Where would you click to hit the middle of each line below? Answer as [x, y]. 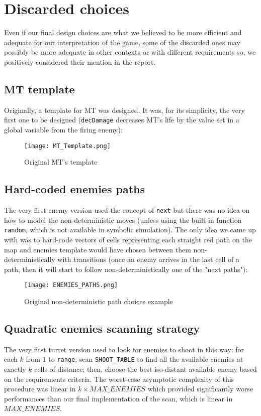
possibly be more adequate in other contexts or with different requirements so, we [130, 52]
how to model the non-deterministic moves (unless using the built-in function [123, 220]
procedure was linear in [40, 389]
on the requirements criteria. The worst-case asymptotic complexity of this [119, 379]
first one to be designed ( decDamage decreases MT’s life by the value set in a [122, 120]
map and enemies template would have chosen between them [98, 249]
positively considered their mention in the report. [80, 61]
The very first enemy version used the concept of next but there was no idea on [127, 210]
